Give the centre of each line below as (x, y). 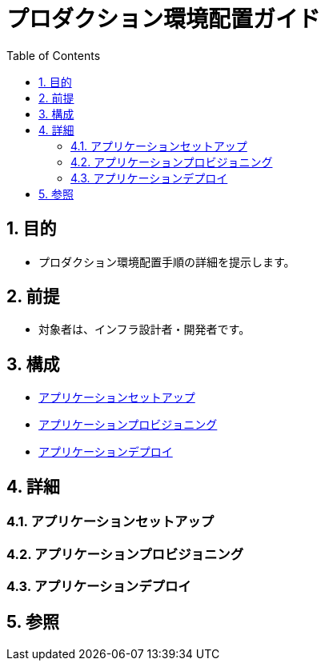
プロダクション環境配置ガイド (164, 19)
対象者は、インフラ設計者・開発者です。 (144, 330)
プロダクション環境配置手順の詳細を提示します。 (167, 262)
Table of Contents (54, 55)
